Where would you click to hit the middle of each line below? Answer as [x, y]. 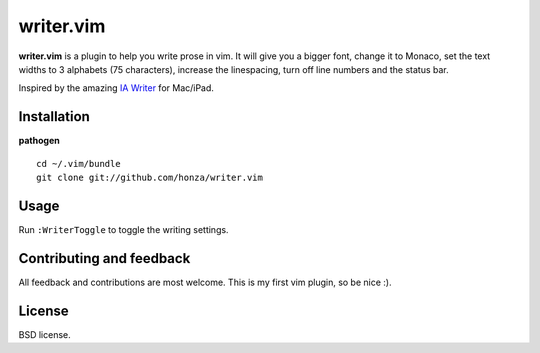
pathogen [39, 141]
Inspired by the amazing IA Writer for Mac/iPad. [116, 88]
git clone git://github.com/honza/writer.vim [150, 178]
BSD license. [44, 334]
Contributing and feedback [104, 258]
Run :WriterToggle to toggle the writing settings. [123, 229]
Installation [54, 116]
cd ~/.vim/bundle [78, 163]
